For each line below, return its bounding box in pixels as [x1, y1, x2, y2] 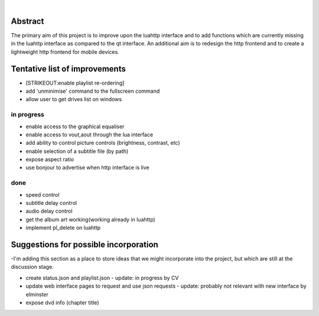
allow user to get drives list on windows [25, 96, 122, 103]
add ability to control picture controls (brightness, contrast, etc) [25, 139, 180, 146]
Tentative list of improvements [11, 64, 126, 74]
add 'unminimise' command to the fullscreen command [25, 87, 160, 95]
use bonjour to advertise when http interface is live [25, 164, 150, 171]
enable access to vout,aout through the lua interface [25, 131, 154, 138]
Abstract [11, 16, 44, 26]
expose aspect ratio [25, 156, 74, 163]
